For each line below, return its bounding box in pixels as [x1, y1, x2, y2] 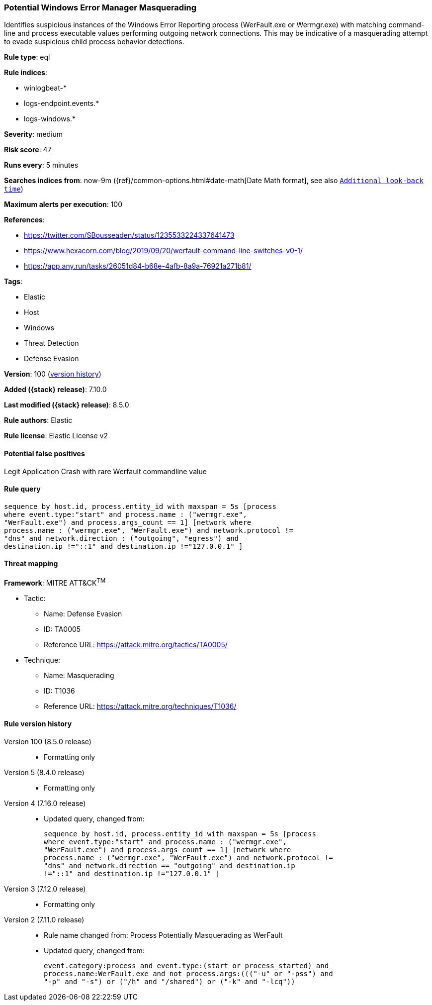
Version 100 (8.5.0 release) [4, 737, 91, 746]
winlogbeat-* [24, 84, 67, 93]
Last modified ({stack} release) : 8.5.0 [4, 401, 129, 409]
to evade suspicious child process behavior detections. [4, 37, 184, 46]
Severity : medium [4, 130, 63, 139]
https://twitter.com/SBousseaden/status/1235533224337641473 [24, 231, 235, 240]
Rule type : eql [4, 53, 50, 62]
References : [4, 215, 45, 224]
